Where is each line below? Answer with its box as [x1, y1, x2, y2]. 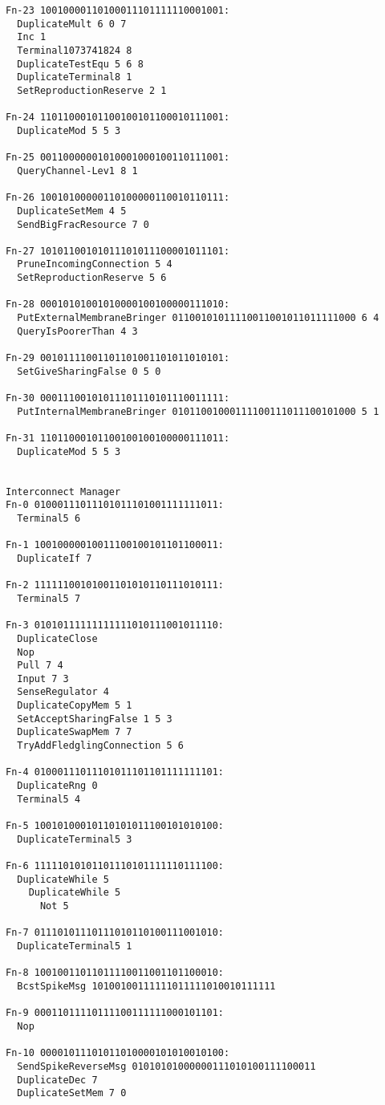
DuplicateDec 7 [17, 1074, 98, 1086]
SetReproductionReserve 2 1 [17, 84, 167, 96]
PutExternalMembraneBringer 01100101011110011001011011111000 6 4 [17, 312, 379, 324]
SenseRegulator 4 [17, 686, 109, 698]
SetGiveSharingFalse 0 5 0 [17, 365, 161, 377]
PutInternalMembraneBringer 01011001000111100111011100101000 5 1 [17, 405, 379, 417]
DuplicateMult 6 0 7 [17, 18, 127, 30]
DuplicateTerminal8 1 [17, 71, 132, 83]
